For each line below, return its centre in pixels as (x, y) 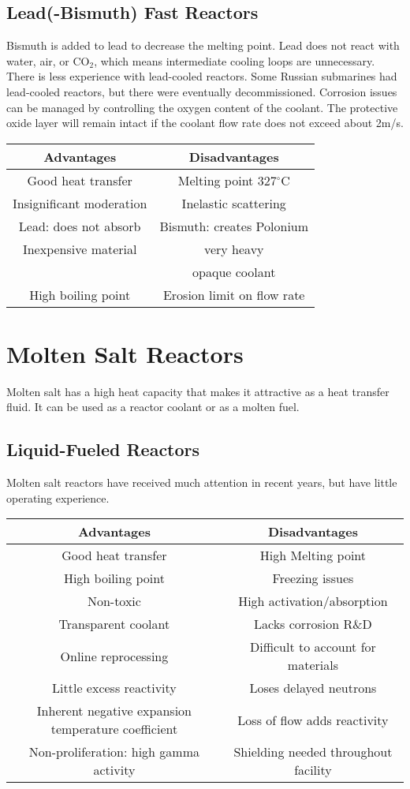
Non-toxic (114, 601)
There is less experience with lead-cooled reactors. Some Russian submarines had (202, 76)
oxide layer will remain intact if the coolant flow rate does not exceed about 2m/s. (205, 123)
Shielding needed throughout (313, 752)
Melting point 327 (227, 180)
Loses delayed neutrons (313, 688)
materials (313, 665)
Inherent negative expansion (114, 711)
